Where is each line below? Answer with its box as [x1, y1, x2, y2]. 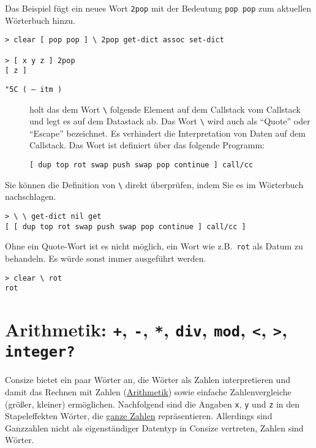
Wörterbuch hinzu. [5, 13, 75, 26]
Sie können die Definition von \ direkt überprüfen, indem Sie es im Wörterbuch [5, 178, 304, 191]
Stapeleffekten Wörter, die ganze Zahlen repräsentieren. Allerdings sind [5, 409, 273, 422]
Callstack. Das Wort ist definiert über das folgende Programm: [29, 139, 265, 151]
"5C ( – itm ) [5, 85, 62, 94]
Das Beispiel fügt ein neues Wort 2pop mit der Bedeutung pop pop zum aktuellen [5, 2, 312, 14]
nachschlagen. [5, 190, 56, 203]
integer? [5, 343, 75, 361]
